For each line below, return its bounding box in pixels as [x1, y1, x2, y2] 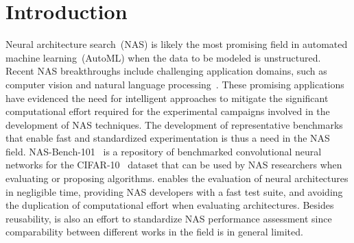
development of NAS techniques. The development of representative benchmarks [5, 117, 343, 131]
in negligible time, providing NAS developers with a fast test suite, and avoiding [5, 184, 343, 199]
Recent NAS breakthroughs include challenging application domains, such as [5, 64, 327, 78]
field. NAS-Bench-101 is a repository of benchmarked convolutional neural [5, 144, 322, 158]
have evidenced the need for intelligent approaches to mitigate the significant [5, 90, 329, 105]
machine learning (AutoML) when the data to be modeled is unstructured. [5, 50, 321, 64]
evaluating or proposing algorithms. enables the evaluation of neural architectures [5, 171, 349, 186]
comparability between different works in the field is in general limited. [5, 225, 303, 239]
